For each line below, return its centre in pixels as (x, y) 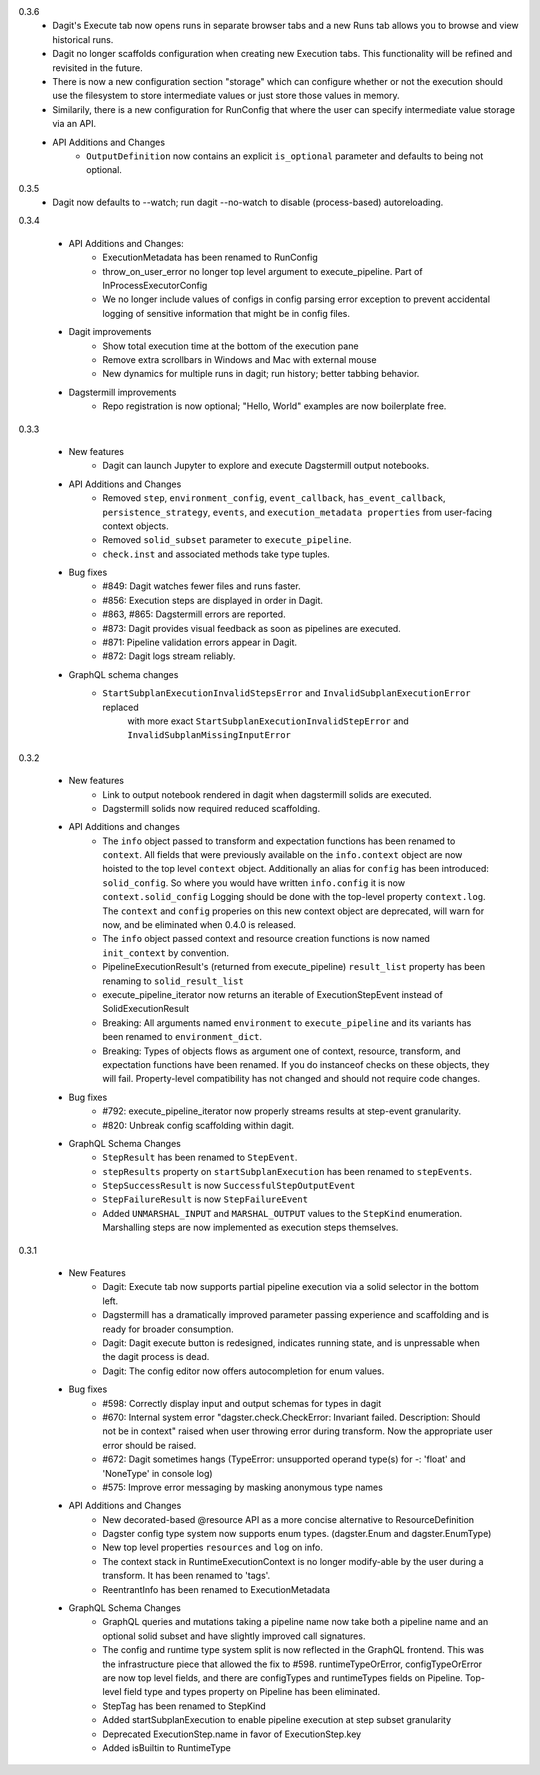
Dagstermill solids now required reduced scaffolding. (211, 808)
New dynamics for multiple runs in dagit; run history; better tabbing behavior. (261, 374)
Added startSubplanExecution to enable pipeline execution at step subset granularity (277, 1720)
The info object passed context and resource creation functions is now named (266, 939)
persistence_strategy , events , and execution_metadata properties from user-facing (297, 512)
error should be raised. (149, 1445)
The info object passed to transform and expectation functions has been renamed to (279, 841)
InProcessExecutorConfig (155, 286)
